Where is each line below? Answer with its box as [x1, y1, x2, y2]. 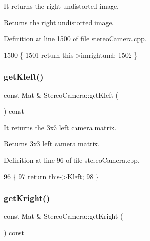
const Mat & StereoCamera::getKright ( [4, 211, 123, 221]
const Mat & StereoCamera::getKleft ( [4, 89, 119, 100]
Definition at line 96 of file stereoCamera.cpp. [4, 155, 140, 165]
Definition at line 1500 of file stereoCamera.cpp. [4, 34, 147, 44]
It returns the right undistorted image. [4, 1, 119, 11]
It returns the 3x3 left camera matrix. [4, 122, 117, 132]
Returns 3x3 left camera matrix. [4, 138, 100, 149]
